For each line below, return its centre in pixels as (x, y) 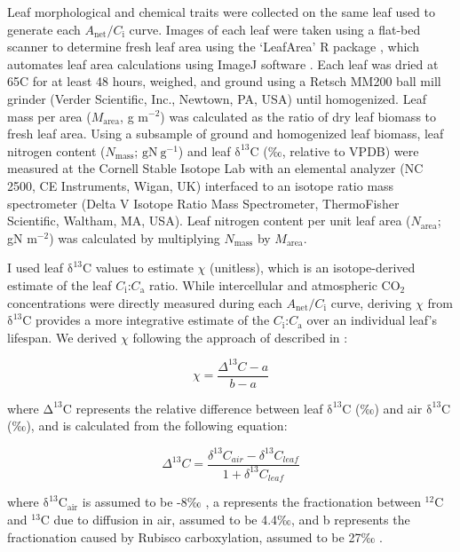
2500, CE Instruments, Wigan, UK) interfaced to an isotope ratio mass (201, 185)
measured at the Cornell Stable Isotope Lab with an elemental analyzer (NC (215, 168)
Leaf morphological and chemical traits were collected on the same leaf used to (221, 12)
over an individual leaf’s (372, 320)
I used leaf (36, 268)
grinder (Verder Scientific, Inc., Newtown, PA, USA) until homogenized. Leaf (217, 98)
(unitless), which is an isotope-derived (313, 268)
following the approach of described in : (240, 337)
